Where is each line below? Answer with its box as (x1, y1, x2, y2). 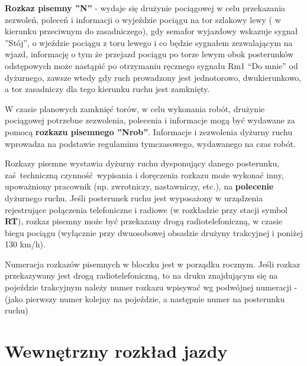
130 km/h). (5, 238, 46, 250)
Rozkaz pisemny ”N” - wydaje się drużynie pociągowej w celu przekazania (5, 2, 286, 14)
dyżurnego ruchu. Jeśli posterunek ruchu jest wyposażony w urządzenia (5, 191, 263, 204)
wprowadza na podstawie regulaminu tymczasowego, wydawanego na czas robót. (5, 137, 296, 149)
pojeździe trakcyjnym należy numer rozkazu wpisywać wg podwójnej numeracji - (5, 281, 298, 293)
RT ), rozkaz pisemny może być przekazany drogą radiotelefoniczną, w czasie (5, 215, 283, 227)
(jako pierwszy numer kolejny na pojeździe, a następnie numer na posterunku (5, 292, 285, 305)
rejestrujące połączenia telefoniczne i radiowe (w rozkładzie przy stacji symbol (5, 203, 288, 215)
